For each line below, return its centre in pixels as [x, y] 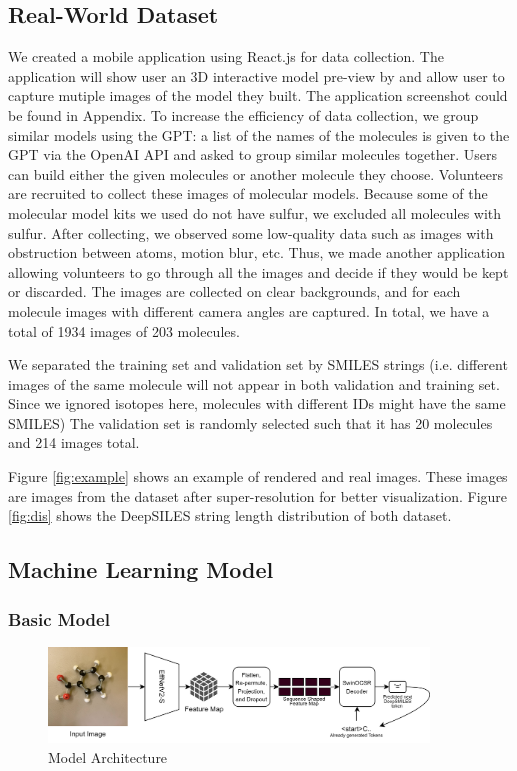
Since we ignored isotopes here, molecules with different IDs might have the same [257, 403]
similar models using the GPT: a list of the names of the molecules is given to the [259, 134]
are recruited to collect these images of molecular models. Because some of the [248, 193]
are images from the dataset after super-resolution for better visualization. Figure [258, 495]
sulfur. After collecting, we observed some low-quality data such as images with [251, 232]
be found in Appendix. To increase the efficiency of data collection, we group [243, 114]
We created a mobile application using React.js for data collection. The [226, 56]
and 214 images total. [74, 442]
